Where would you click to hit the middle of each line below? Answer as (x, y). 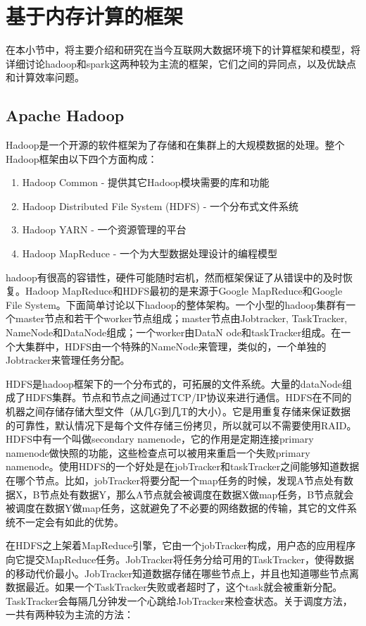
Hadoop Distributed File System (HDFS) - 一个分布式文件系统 (160, 205)
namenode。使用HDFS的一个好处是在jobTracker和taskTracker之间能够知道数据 (183, 466)
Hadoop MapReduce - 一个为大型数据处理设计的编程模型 (150, 253)
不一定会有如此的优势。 (69, 521)
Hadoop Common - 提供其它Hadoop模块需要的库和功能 (146, 182)
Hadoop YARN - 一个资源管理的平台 (104, 229)
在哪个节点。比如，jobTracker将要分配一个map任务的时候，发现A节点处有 (175, 480)
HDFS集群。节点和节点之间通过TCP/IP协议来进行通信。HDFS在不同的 (188, 397)
